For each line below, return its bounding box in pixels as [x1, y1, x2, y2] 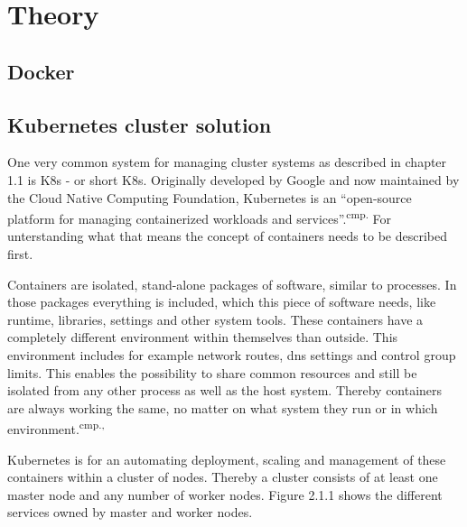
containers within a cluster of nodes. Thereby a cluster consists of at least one [7, 467, 438, 486]
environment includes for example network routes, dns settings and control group [7, 345, 456, 364]
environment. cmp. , [7, 417, 105, 438]
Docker [7, 57, 75, 85]
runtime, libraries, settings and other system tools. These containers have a [7, 310, 424, 328]
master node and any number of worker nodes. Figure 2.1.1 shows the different [7, 485, 443, 504]
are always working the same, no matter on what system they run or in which [7, 398, 438, 417]
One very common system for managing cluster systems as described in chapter [7, 153, 447, 171]
